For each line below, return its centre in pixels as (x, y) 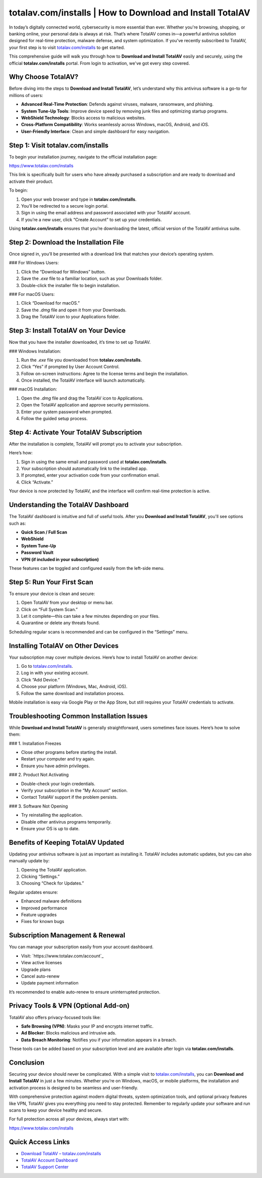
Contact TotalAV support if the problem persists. (69, 797)
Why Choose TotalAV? (44, 77)
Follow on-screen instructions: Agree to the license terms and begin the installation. (105, 373)
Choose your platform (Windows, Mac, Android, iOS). (74, 687)
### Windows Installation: (35, 351)
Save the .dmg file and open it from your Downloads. (74, 310)
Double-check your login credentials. (58, 784)
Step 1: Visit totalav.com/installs (59, 145)
